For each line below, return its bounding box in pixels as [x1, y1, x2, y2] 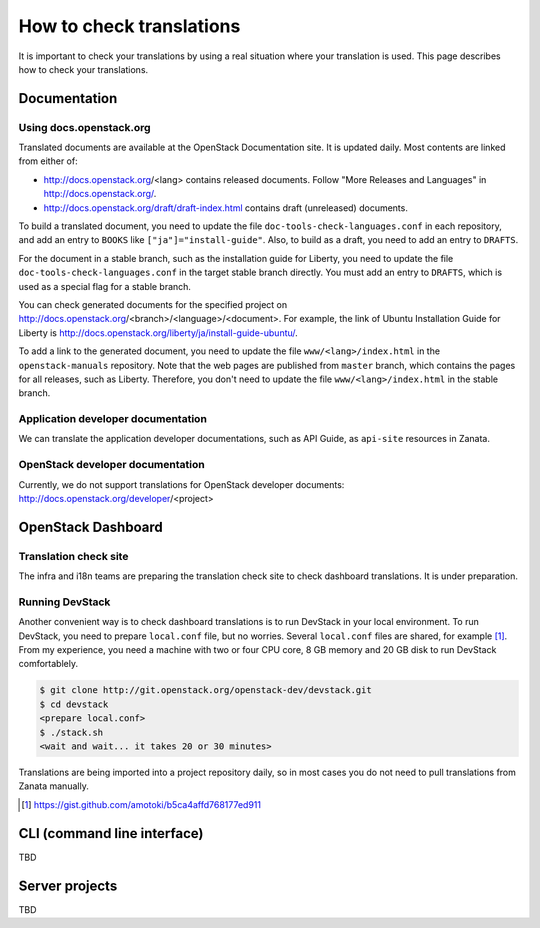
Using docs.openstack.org [18, 120, 151, 134]
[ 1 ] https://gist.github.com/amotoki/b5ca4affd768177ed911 [21, 798, 262, 810]
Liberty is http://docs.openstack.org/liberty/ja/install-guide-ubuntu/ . [18, 326, 299, 339]
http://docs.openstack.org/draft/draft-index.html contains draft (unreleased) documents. [43, 201, 409, 214]
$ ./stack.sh [39, 726, 104, 738]
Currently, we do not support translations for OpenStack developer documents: [18, 478, 345, 490]
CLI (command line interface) [18, 825, 204, 842]
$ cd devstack [39, 698, 109, 710]
